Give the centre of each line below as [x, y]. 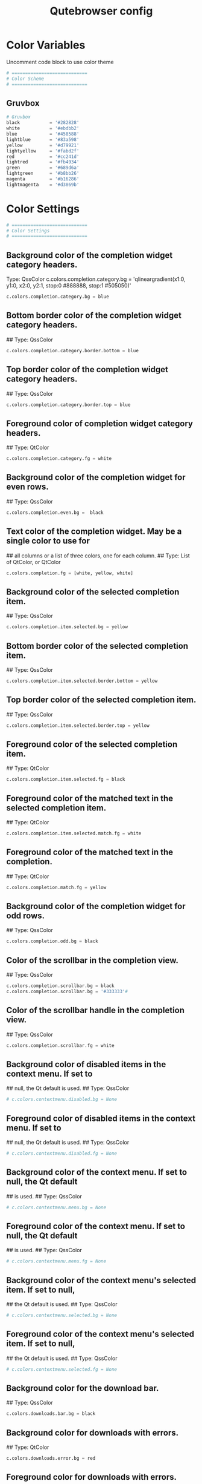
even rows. [28, 487]
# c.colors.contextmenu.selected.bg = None [62, 1315]
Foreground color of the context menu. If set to [96, 1226]
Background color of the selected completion [93, 592]
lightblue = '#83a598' [43, 140]
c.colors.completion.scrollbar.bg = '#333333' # [67, 991]
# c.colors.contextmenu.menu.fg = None [56, 1261]
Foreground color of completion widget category [100, 423]
